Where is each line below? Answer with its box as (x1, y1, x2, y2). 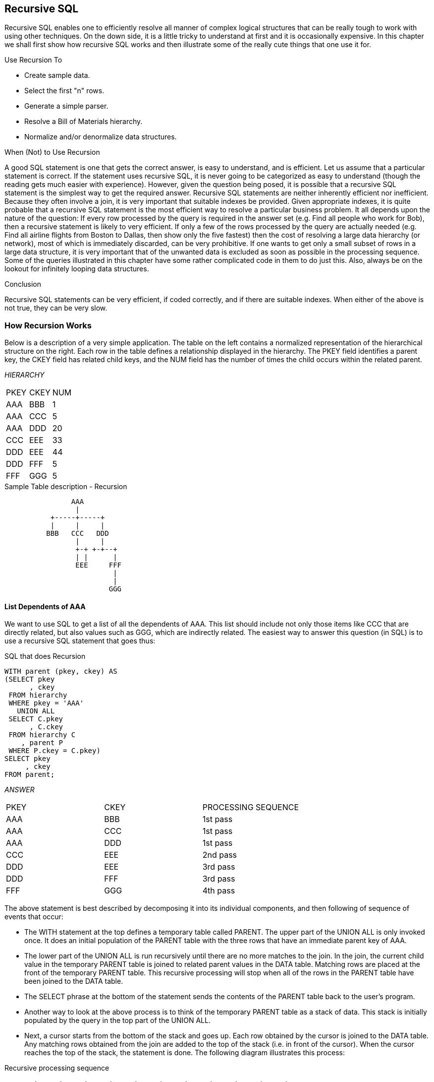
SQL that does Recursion (4, 652, 86, 661)
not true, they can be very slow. (4, 304, 108, 313)
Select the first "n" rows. (24, 86, 105, 95)
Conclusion (4, 280, 42, 289)
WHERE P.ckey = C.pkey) (8, 747, 101, 755)
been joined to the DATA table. (24, 977, 123, 986)
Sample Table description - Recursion (4, 482, 127, 491)
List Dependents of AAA (4, 602, 86, 611)
